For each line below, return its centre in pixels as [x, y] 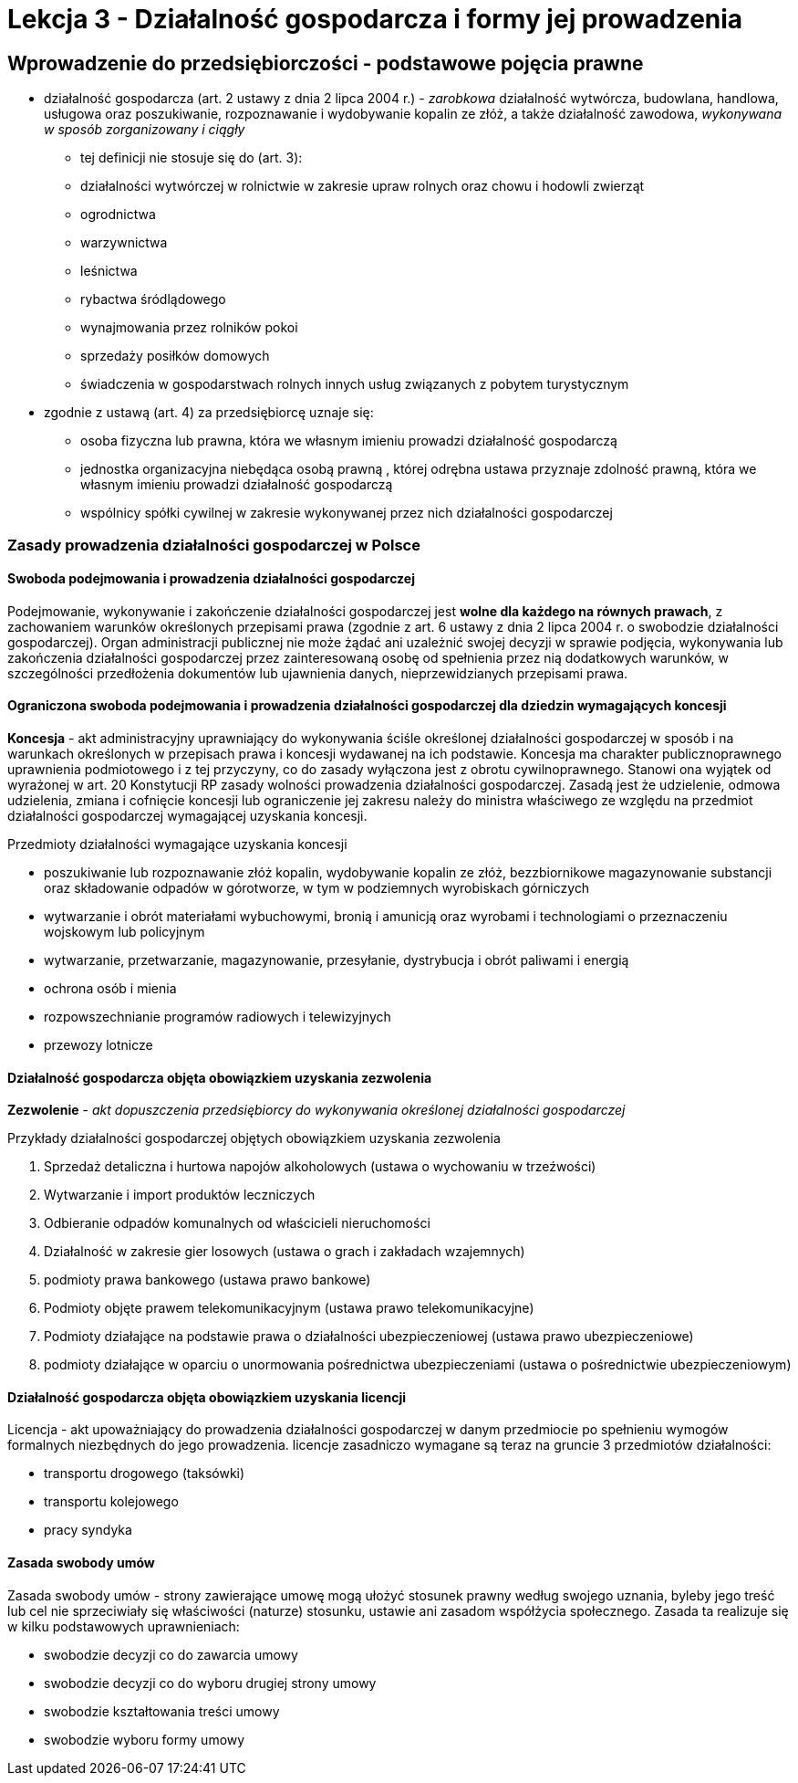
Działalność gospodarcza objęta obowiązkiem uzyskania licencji [207, 1397]
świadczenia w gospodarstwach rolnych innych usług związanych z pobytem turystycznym [355, 384]
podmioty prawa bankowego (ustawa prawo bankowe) [207, 1280]
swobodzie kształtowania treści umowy [162, 1711]
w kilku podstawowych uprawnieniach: [124, 1626]
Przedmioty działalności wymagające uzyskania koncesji [177, 844]
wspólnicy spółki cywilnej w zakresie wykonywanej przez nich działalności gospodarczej [347, 513]
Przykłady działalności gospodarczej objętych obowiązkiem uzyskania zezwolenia [254, 1138]
